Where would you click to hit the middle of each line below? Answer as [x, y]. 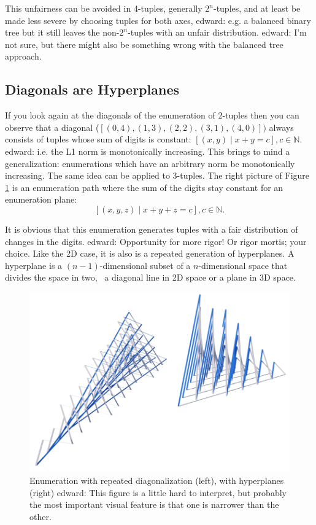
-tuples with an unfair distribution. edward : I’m [217, 32]
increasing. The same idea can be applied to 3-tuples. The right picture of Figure [157, 175]
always [281, 127]
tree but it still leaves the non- [62, 32]
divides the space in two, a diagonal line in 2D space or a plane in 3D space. [150, 277]
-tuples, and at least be [257, 8]
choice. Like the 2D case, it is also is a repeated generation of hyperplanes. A [150, 253]
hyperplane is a [34, 265]
